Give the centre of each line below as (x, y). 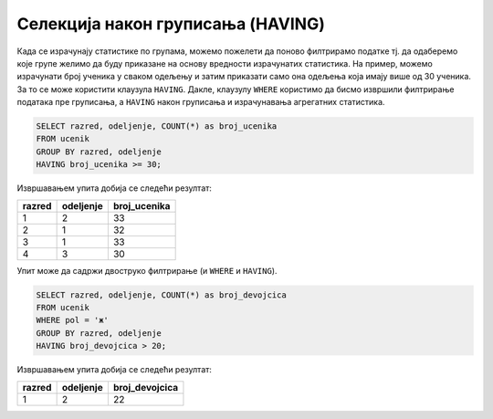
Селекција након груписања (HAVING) (171, 24)
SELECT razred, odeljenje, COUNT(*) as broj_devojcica (161, 295)
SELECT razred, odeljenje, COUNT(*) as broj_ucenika (157, 126)
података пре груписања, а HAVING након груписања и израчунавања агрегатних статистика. (201, 102)
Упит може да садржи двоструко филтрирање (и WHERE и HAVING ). (147, 270)
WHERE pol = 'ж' (73, 320)
